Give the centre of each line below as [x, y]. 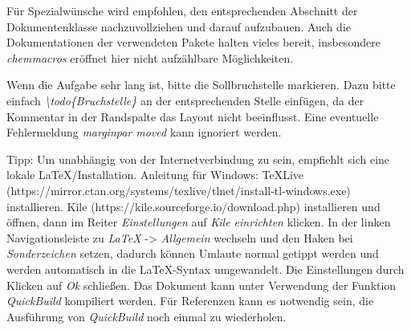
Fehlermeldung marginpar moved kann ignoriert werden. [144, 132]
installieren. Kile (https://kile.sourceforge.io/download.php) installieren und [193, 206]
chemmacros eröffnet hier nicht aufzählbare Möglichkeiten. [150, 57]
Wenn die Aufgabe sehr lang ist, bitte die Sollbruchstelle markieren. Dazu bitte [201, 85]
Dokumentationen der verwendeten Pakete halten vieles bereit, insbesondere [193, 42]
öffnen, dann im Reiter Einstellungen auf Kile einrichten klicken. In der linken [199, 222]
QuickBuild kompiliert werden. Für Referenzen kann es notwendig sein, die [190, 301]
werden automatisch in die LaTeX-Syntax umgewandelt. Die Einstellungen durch [205, 269]
